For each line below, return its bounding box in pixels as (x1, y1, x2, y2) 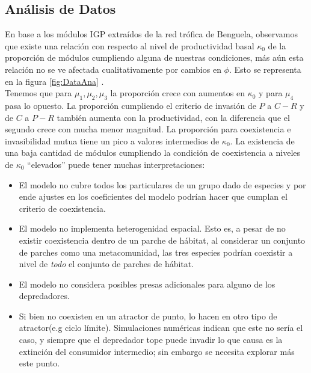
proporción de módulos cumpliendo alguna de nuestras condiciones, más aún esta (5, 51, 304, 64)
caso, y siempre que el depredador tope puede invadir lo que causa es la (19, 333, 283, 346)
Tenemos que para (5, 87, 72, 99)
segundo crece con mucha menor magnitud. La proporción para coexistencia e (5, 123, 291, 135)
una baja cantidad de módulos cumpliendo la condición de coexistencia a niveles (5, 146, 301, 159)
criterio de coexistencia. (19, 202, 106, 214)
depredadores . (19, 289, 70, 302)
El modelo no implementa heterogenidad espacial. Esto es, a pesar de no (19, 222, 286, 235)
